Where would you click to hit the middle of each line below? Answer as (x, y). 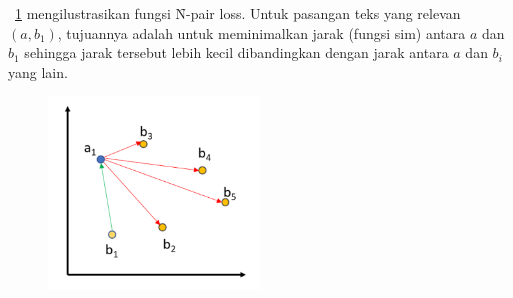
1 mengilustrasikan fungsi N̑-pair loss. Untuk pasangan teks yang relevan (238, 13)
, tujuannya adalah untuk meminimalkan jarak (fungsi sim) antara (261, 32)
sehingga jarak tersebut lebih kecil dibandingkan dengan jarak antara (236, 52)
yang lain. (38, 71)
